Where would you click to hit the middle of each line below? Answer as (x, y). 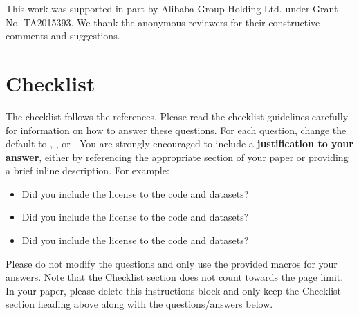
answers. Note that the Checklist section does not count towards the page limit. (175, 277)
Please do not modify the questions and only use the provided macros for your (172, 263)
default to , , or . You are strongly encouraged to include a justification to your (179, 143)
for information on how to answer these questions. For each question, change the (176, 130)
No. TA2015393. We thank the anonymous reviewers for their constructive (163, 22)
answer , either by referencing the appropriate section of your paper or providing (177, 157)
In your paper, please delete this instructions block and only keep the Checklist (174, 290)
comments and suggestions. (63, 36)
